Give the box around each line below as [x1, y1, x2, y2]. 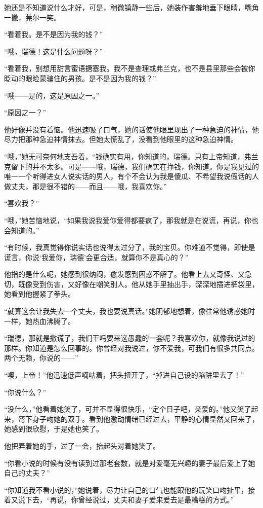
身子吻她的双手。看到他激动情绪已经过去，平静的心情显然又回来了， [32, 413, 259, 424]
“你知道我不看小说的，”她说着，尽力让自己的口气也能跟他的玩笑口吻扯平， [4, 484, 248, 495]
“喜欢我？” [4, 198, 39, 208]
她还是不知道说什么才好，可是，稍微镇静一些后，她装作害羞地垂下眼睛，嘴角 [4, 2, 259, 12]
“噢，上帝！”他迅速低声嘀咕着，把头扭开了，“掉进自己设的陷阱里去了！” [4, 370, 244, 380]
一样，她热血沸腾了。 [4, 315, 75, 326]
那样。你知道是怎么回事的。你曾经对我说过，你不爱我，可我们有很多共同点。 [4, 342, 259, 353]
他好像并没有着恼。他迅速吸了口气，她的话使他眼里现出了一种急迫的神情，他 [4, 124, 259, 134]
